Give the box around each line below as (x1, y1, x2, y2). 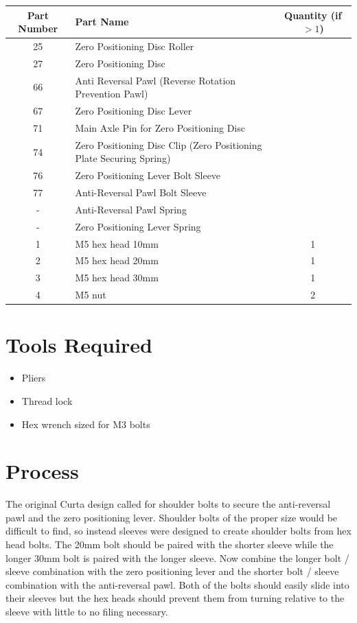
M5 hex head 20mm (75, 253, 159, 268)
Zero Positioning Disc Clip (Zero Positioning (75, 137, 262, 152)
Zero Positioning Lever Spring (75, 219, 201, 233)
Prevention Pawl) (75, 86, 148, 101)
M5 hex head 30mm (75, 270, 159, 285)
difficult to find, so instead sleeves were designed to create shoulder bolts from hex (5, 524, 352, 538)
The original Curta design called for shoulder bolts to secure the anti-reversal (5, 497, 331, 511)
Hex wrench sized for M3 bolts (21, 416, 150, 431)
